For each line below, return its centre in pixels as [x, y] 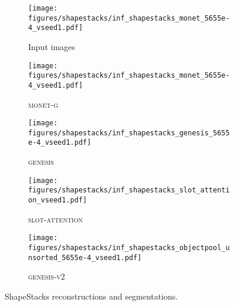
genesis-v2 [47, 276]
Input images [52, 46]
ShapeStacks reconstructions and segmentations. [91, 296]
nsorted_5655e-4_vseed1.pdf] [85, 257]
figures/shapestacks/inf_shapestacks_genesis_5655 [129, 133]
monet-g [43, 104]
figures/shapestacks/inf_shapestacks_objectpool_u [129, 247]
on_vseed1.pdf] [58, 200]
